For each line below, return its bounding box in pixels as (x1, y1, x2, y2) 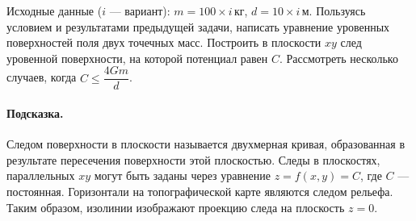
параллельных (6, 167, 75, 184)
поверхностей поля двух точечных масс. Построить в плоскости (6, 34, 321, 51)
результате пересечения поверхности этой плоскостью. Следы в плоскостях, (6, 151, 380, 168)
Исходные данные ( (6, 2, 103, 19)
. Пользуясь (309, 2, 366, 19)
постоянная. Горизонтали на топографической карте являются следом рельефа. (6, 183, 393, 200)
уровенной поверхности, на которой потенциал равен (6, 49, 268, 66)
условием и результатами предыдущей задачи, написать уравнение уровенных (6, 18, 390, 35)
